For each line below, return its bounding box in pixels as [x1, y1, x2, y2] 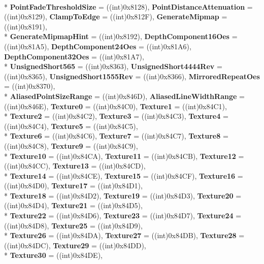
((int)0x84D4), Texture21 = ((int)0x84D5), [4, 200, 143, 211]
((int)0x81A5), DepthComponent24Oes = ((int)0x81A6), [4, 41, 191, 51]
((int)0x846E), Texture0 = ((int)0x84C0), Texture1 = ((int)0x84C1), [4, 101, 227, 111]
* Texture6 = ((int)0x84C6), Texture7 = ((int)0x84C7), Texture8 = [4, 130, 228, 141]
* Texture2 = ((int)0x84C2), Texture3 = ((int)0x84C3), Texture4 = [4, 111, 228, 121]
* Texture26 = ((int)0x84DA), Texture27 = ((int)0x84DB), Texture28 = [4, 230, 245, 241]
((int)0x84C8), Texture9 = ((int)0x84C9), [4, 140, 138, 151]
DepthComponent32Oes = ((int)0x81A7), [4, 51, 144, 61]
